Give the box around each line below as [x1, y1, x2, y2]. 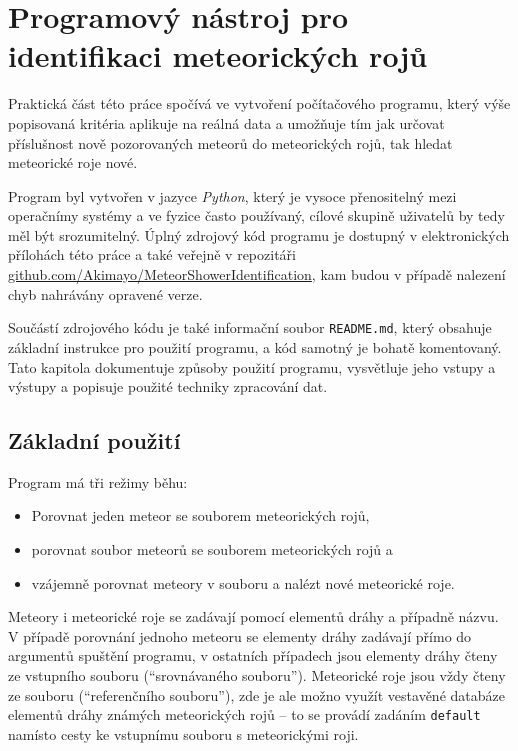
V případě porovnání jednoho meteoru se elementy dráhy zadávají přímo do [8, 625, 472, 646]
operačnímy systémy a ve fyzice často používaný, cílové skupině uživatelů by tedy [8, 205, 505, 226]
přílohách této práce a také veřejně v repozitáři [8, 244, 296, 265]
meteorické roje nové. [8, 152, 138, 173]
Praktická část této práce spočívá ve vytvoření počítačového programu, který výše [8, 93, 511, 114]
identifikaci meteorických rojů [8, 35, 428, 76]
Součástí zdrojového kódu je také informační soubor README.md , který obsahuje [8, 317, 492, 338]
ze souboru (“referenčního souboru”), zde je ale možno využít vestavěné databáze [8, 684, 505, 705]
